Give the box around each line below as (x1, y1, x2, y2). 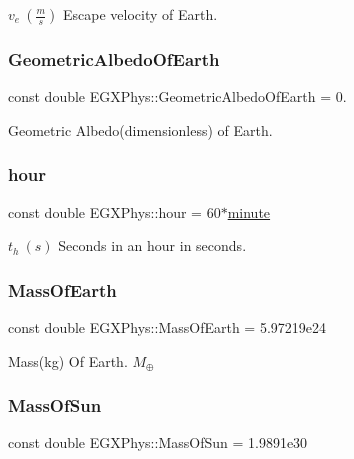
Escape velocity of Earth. (62, 4, 218, 24)
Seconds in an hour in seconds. (58, 235, 247, 256)
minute (227, 201, 271, 222)
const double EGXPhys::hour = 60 (8, 201, 221, 222)
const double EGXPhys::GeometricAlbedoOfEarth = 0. (8, 86, 347, 107)
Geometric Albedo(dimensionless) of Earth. (8, 119, 273, 140)
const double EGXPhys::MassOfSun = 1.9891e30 (8, 432, 308, 453)
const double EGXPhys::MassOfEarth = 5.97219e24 (8, 317, 327, 338)
